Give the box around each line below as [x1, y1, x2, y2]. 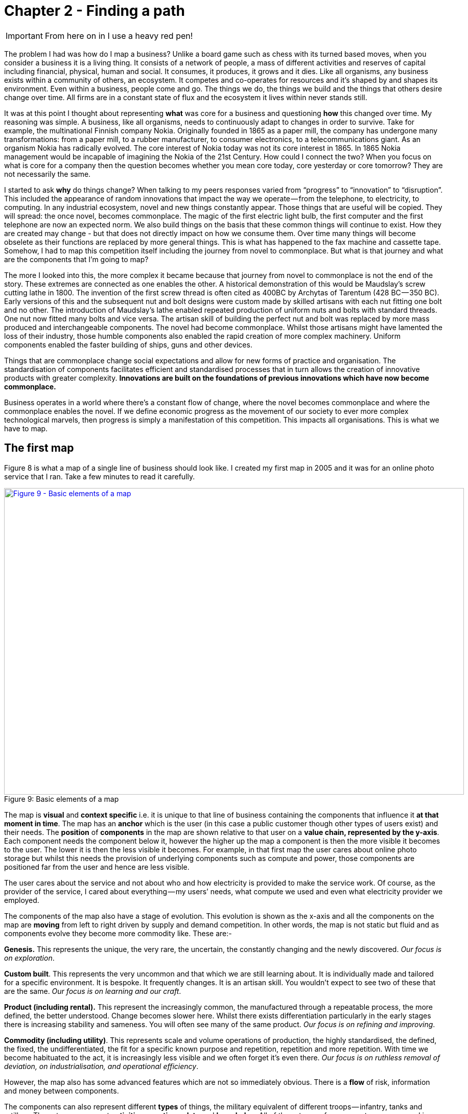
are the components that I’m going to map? [4, 254, 149, 264]
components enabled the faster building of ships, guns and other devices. [4, 340, 252, 349]
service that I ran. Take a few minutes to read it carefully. [4, 472, 195, 481]
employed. [4, 895, 39, 904]
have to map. [4, 424, 48, 433]
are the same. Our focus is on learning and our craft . [4, 986, 181, 995]
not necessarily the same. [4, 169, 91, 178]
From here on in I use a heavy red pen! [44, 30, 193, 41]
